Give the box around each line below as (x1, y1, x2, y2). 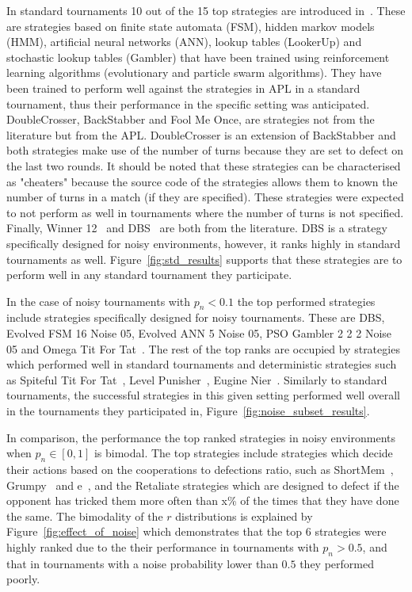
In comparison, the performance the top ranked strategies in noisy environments (6, 429, 396, 445)
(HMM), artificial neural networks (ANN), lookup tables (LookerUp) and (6, 33, 362, 50)
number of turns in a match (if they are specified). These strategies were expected (6, 189, 404, 205)
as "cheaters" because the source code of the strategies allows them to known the (6, 173, 398, 189)
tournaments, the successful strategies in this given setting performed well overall (6, 387, 400, 403)
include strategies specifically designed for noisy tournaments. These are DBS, (6, 309, 385, 326)
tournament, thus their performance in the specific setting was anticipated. (6, 95, 370, 112)
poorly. (6, 571, 40, 587)
